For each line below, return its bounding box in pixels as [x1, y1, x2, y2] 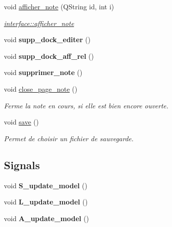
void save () [4, 117, 39, 127]
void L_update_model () [4, 197, 88, 207]
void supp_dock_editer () [4, 34, 91, 45]
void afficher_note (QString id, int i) [4, 1, 114, 11]
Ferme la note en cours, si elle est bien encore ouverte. [4, 100, 169, 110]
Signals [4, 157, 40, 172]
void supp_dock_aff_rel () [4, 50, 94, 61]
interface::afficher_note [4, 18, 74, 28]
